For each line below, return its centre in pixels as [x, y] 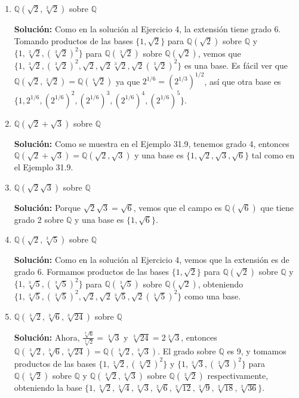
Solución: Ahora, [47, 337]
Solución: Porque [47, 207]
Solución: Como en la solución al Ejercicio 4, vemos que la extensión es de [152, 260]
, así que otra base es [243, 81]
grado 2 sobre [39, 219]
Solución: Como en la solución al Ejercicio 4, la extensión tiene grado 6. [147, 29]
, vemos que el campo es [178, 207]
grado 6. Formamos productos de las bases [92, 271]
